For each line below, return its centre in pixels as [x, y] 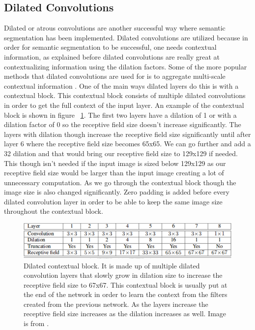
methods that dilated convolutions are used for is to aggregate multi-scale [115, 76]
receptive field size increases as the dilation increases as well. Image [125, 313]
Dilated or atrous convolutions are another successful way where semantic [115, 28]
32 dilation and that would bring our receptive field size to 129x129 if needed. [121, 153]
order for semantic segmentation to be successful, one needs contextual [110, 47]
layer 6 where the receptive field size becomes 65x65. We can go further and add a [127, 144]
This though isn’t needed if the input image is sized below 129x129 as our [115, 163]
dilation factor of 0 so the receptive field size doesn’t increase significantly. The [123, 124]
